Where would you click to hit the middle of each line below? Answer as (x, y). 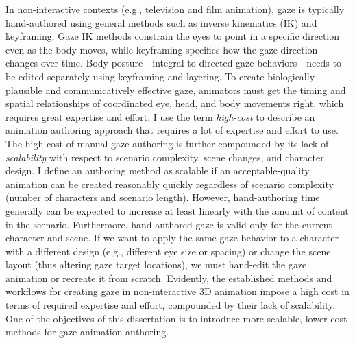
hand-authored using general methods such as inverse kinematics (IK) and (161, 22)
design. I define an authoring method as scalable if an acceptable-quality (158, 170)
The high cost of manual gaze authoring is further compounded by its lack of (167, 143)
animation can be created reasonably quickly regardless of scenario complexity (170, 184)
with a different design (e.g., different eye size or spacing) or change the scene (168, 251)
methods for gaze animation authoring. (87, 332)
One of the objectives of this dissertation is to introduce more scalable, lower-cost (176, 318)
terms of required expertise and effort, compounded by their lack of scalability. (171, 305)
